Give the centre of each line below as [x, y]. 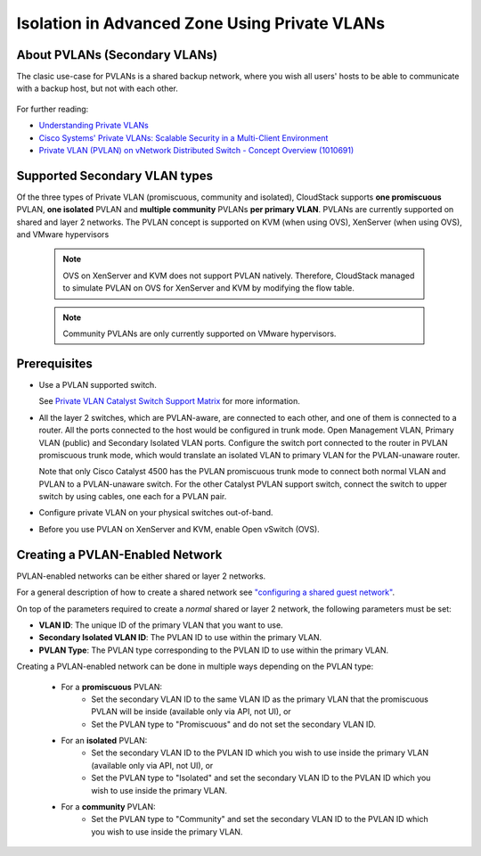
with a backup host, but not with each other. [97, 88]
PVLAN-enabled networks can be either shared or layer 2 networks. [141, 576]
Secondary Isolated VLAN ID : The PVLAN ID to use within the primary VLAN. [180, 638]
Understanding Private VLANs [94, 126]
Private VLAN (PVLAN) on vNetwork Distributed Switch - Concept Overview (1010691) [196, 151]
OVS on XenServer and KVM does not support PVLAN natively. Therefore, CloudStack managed [239, 276]
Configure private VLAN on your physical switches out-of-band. [156, 513]
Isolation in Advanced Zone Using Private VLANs [201, 23]
